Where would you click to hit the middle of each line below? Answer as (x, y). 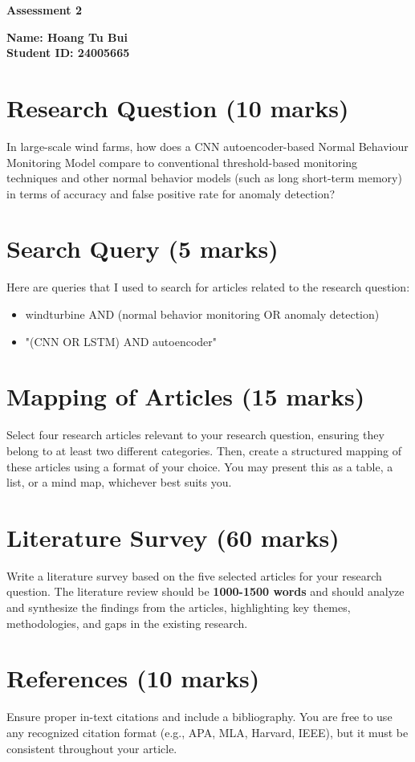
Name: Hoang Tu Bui (67, 37)
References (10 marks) (133, 678)
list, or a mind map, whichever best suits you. (119, 482)
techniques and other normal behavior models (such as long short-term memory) (204, 178)
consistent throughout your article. (92, 748)
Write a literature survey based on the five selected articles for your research (194, 575)
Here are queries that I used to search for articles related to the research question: (208, 287)
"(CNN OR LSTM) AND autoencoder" (121, 341)
